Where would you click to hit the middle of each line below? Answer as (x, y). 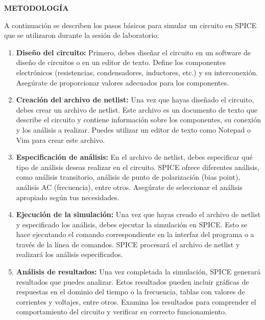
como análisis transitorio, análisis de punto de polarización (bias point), (128, 177)
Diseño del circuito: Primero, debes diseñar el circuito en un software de (134, 52)
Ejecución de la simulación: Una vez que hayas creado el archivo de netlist (138, 214)
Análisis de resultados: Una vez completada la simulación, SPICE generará (138, 272)
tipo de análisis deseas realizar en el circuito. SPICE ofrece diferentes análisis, (138, 167)
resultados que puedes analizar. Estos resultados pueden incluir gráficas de (132, 281)
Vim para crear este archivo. (61, 140)
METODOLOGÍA (37, 8)
